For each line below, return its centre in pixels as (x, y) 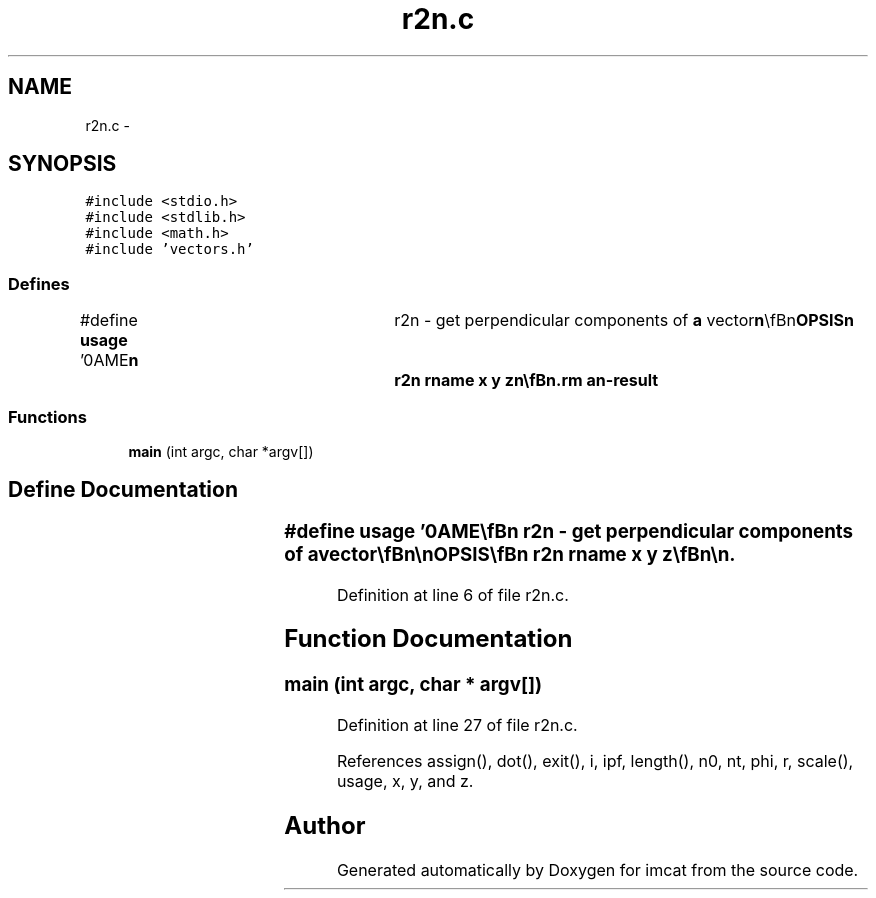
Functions (47, 416)
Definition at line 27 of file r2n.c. (457, 725)
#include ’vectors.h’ (169, 249)
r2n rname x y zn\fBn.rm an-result (526, 380)
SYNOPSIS (62, 164)
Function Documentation (428, 639)
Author (325, 825)
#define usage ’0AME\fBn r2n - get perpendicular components (569, 531)
